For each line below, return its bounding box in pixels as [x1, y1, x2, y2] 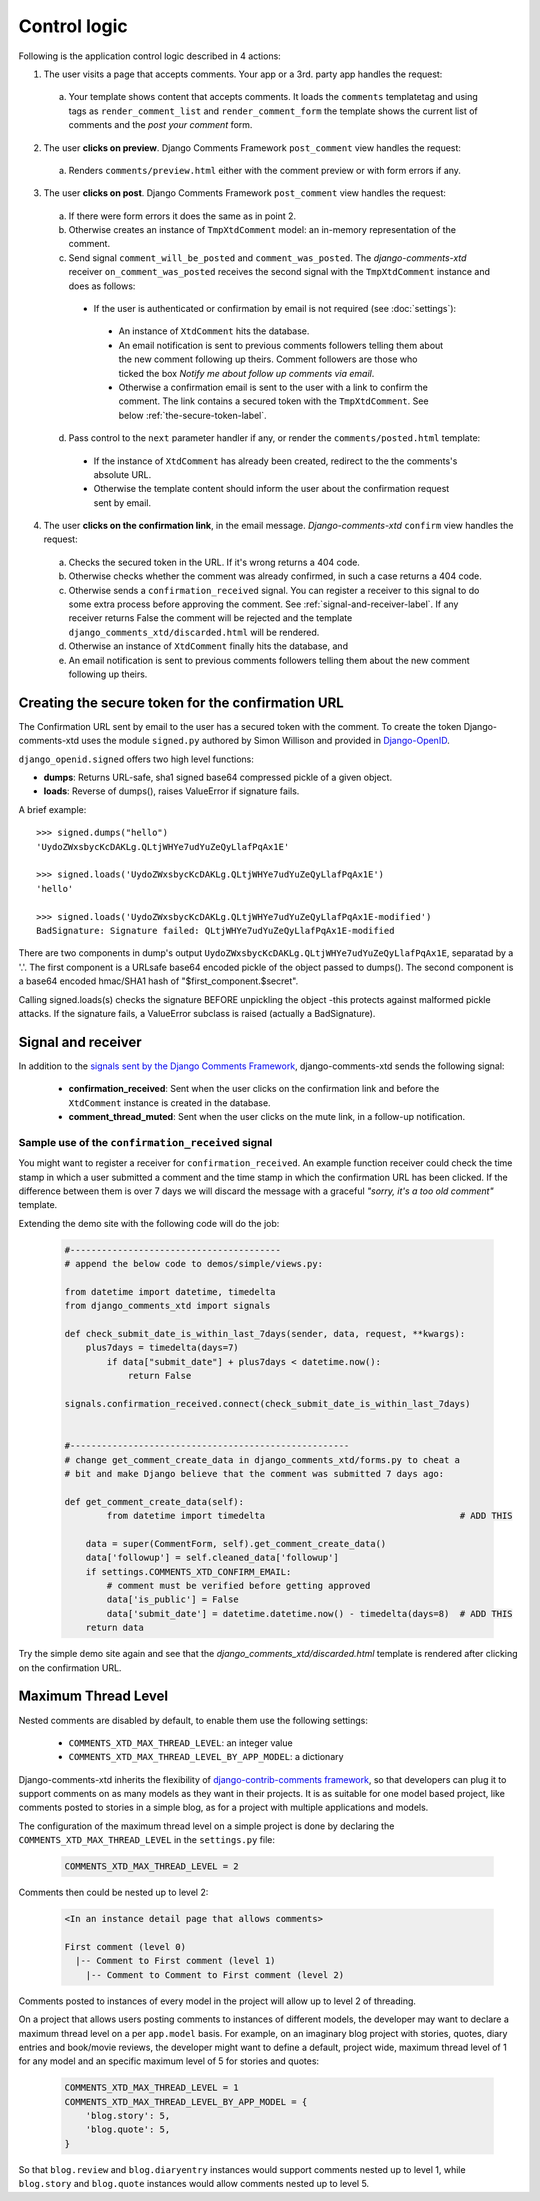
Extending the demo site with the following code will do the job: [18, 1217, 280, 1229]
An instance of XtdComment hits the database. [118, 325, 310, 337]
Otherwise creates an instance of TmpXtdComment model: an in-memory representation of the [68, 224, 457, 236]
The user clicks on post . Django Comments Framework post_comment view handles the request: [43, 187, 447, 199]
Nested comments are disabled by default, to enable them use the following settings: [18, 1714, 369, 1726]
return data [85, 1622, 145, 1634]
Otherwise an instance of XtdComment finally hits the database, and [68, 640, 349, 652]
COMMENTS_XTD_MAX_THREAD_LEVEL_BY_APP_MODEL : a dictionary [68, 1751, 344, 1763]
